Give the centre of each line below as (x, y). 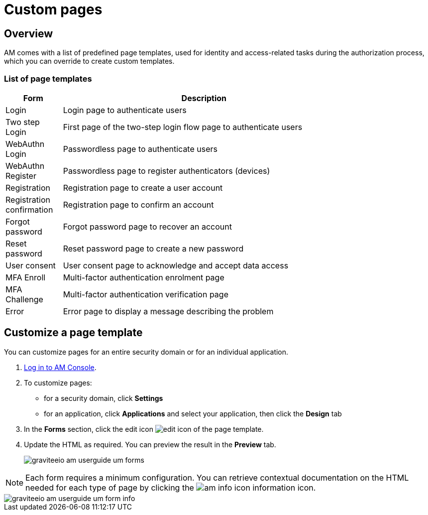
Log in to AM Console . (60, 367)
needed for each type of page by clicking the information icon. (171, 487)
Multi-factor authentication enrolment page (144, 277)
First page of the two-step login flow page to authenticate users (183, 127)
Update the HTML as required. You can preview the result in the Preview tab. (150, 444)
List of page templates (48, 78)
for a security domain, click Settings (104, 398)
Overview (29, 33)
